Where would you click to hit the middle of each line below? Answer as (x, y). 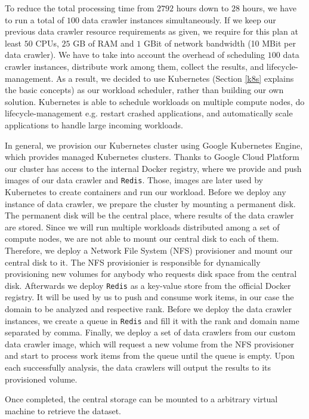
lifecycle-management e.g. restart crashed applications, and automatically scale (149, 113)
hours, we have (269, 8)
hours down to (203, 8)
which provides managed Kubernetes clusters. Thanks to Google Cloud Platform (152, 157)
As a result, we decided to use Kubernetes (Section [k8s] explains (175, 78)
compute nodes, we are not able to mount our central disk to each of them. (142, 238)
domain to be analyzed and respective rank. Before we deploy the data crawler (149, 308)
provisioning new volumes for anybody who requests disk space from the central (151, 274)
